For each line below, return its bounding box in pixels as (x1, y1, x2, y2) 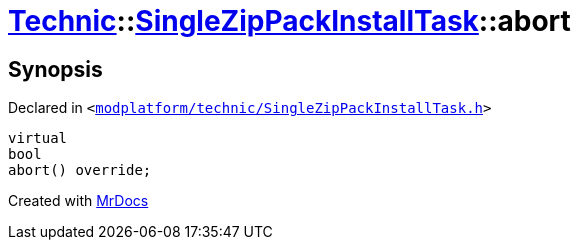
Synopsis (8, 56, 103, 82)
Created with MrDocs (8, 192, 149, 210)
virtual (8, 130, 68, 147)
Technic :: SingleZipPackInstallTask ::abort (8, 4, 571, 38)
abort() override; (8, 162, 152, 179)
